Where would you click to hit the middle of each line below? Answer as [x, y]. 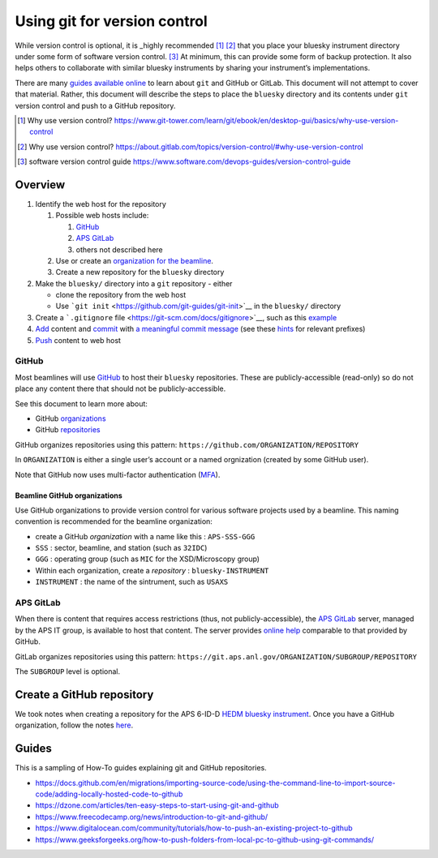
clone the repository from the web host [121, 295]
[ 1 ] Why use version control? [65, 120]
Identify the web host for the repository [101, 204]
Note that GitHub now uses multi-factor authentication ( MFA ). [118, 474]
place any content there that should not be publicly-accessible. [120, 388]
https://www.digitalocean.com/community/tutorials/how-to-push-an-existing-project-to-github [194, 828]
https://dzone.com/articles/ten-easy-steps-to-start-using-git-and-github [157, 805]
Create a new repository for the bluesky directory [140, 272]
